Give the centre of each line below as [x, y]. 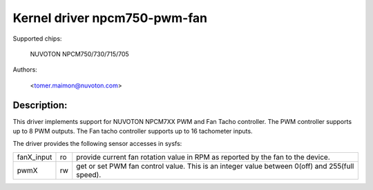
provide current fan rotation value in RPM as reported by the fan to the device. [203, 157]
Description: [40, 105]
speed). [89, 174]
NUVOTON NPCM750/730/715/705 [79, 54]
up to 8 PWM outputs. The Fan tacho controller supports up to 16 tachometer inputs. [133, 131]
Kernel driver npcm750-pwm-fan [110, 18]
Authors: [25, 70]
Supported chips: [37, 39]
